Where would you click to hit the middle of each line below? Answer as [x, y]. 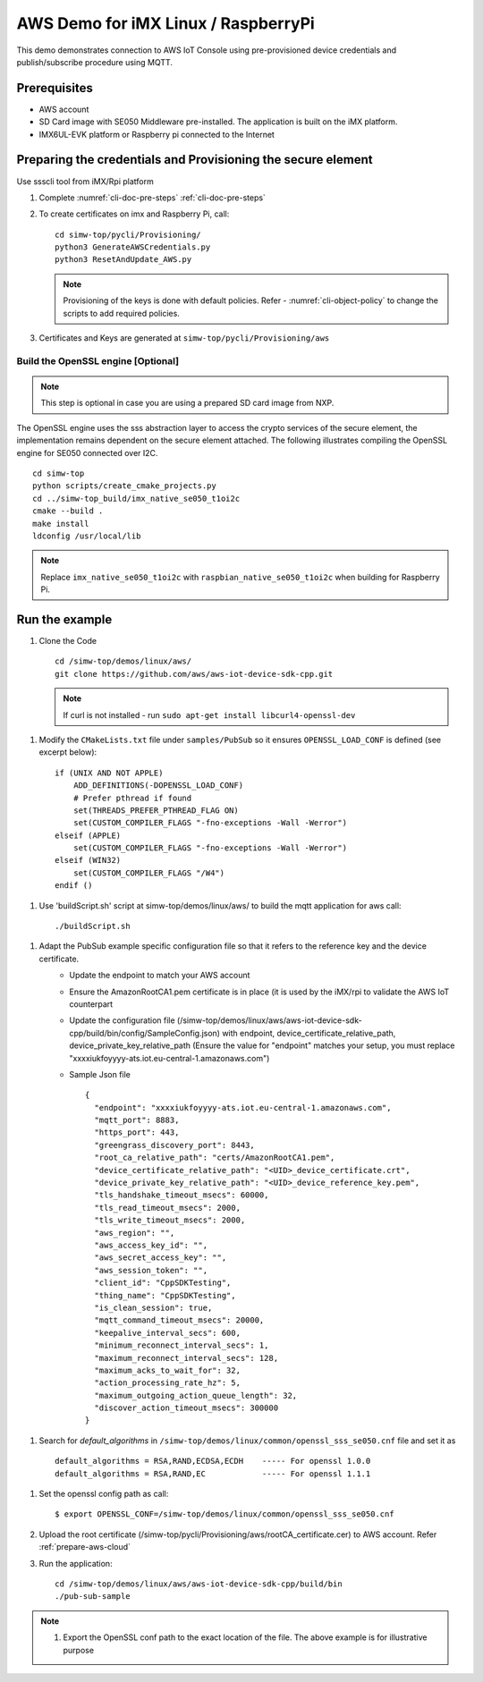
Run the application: [76, 1563]
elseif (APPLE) [88, 835]
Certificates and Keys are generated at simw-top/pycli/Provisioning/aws [184, 338]
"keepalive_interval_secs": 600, [168, 1333]
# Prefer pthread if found [132, 798]
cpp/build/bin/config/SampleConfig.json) [145, 1033]
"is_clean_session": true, [153, 1307]
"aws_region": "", [135, 1233]
